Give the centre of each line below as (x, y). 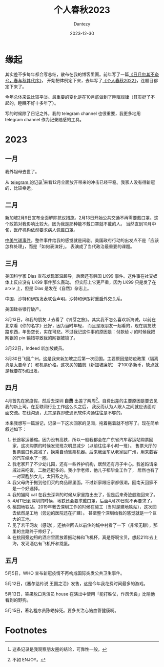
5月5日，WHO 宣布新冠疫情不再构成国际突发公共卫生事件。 (65, 573)
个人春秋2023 (82, 10)
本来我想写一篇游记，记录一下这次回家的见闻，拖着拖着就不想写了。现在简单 (82, 423)
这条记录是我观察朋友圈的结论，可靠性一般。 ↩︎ (60, 649)
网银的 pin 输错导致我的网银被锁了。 (41, 337)
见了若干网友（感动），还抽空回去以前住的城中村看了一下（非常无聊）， (83, 525)
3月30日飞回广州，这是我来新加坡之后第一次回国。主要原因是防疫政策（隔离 (82, 358)
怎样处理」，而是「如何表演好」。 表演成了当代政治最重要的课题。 (70, 246)
